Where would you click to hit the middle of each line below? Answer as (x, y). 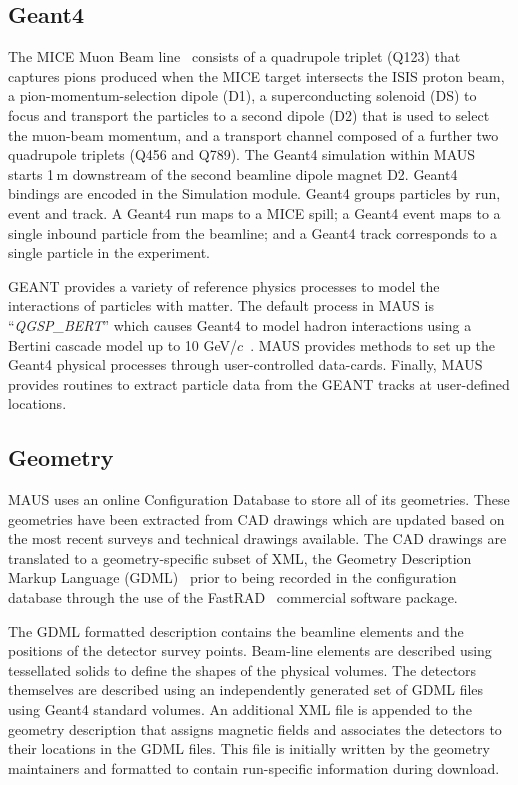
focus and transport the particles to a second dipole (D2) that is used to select (249, 114)
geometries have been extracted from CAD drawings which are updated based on (256, 518)
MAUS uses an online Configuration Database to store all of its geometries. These (259, 499)
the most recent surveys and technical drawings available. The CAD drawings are (257, 538)
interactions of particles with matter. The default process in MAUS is (221, 305)
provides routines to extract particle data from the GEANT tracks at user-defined (259, 383)
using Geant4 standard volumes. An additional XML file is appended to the (240, 709)
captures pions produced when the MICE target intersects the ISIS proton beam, (256, 75)
